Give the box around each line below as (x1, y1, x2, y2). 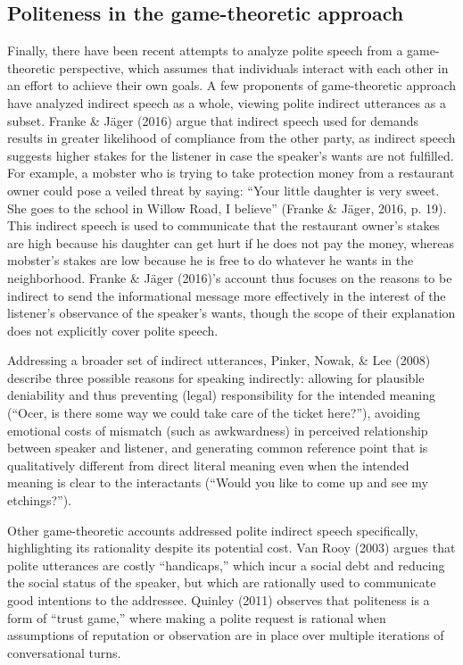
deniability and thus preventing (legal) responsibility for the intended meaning (7, 386, 435, 404)
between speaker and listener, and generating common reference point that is (7, 438, 428, 457)
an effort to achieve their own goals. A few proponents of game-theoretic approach (7, 76, 457, 95)
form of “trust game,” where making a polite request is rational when (7, 608, 386, 627)
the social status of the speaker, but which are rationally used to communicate (7, 573, 436, 592)
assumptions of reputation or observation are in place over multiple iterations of (7, 626, 444, 644)
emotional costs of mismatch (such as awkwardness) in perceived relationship (7, 420, 428, 439)
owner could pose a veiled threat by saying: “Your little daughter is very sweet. (7, 180, 440, 199)
